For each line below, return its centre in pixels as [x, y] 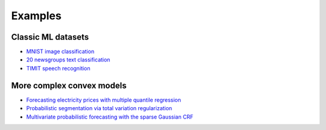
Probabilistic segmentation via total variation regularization [99, 108]
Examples [36, 16]
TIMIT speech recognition [58, 68]
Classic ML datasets [50, 37]
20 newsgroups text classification [68, 60]
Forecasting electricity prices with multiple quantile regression [104, 100]
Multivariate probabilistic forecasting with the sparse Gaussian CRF [110, 117]
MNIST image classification [60, 52]
